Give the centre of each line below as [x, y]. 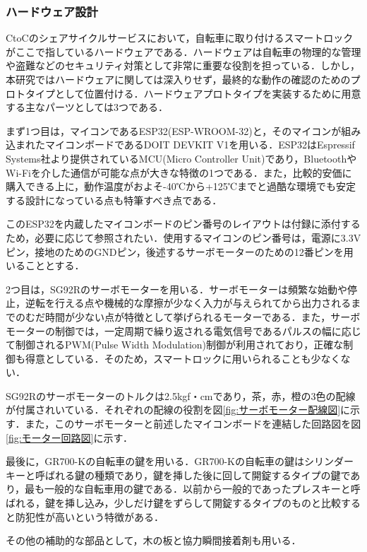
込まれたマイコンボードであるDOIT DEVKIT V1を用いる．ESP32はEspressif [180, 145]
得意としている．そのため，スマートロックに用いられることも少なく [183, 358]
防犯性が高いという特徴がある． [89, 516]
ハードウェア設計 [52, 11]
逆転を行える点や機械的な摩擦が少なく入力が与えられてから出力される [188, 303]
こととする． [55, 265]
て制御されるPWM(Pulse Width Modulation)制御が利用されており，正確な [175, 345]
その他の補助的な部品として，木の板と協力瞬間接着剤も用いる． [154, 540]
